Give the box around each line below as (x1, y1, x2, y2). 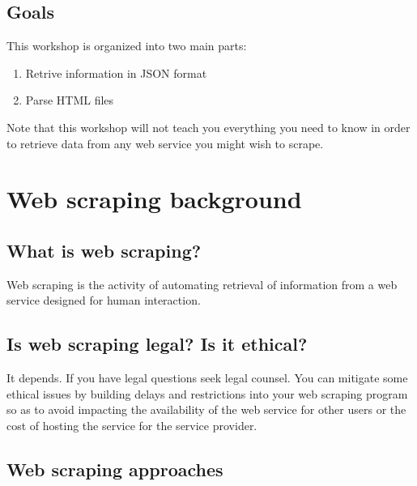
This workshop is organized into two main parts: (6, 37, 247, 54)
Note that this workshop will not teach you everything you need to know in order (6, 118, 411, 135)
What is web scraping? (6, 237, 202, 262)
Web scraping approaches (6, 456, 223, 481)
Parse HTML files (25, 92, 114, 109)
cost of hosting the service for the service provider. (6, 416, 257, 433)
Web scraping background (6, 182, 302, 215)
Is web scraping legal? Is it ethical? (6, 331, 308, 356)
